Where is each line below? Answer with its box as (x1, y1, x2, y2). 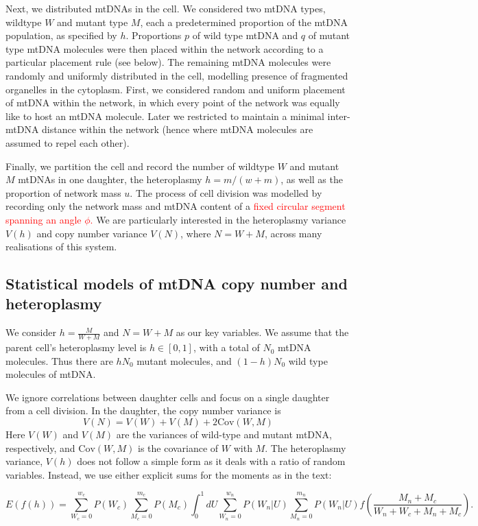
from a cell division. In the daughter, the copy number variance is (5, 403, 281, 418)
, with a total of (193, 340, 260, 355)
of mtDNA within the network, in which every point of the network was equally (5, 95, 340, 110)
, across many (264, 226, 322, 240)
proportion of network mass (5, 185, 121, 200)
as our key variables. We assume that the (176, 325, 349, 339)
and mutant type (57, 14, 128, 29)
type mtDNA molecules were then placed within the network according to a (5, 41, 324, 56)
